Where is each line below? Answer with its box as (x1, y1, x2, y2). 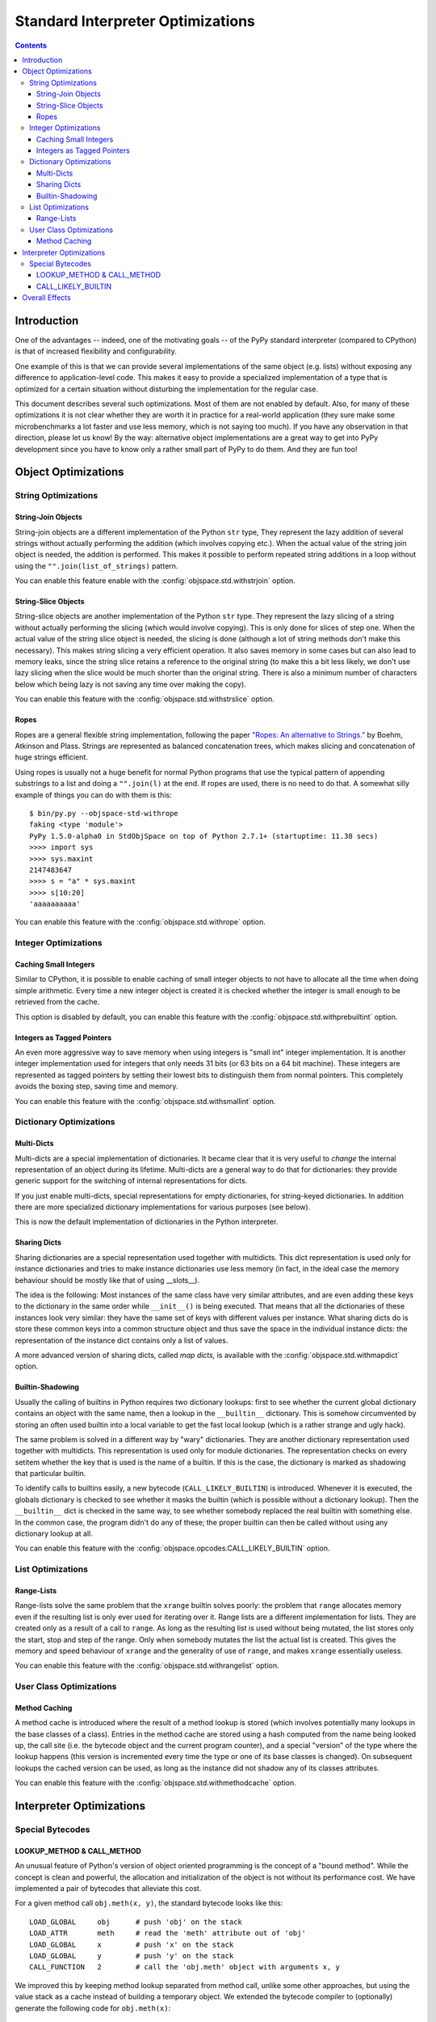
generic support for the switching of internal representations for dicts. (15, 1176, 248, 1186)
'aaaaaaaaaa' (29, 899, 81, 909)
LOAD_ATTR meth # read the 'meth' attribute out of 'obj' (29, 1929, 306, 1938)
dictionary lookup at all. (15, 1529, 93, 1538)
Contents (15, 40, 48, 50)
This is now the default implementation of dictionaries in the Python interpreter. (15, 1217, 279, 1227)
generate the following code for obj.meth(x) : (15, 2003, 171, 2013)
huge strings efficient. (15, 752, 88, 762)
